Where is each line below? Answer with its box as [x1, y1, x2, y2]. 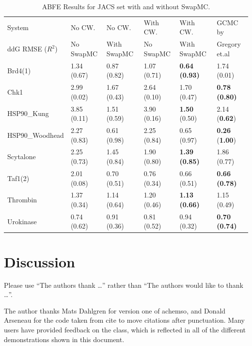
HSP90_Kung [7, 108, 49, 118]
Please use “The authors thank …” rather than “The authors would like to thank [4, 280, 243, 290]
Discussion [4, 251, 75, 271]
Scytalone [7, 151, 36, 162]
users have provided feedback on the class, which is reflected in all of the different [4, 324, 246, 334]
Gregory [217, 39, 241, 49]
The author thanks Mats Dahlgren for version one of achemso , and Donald [4, 305, 226, 315]
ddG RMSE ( [7, 44, 47, 54]
